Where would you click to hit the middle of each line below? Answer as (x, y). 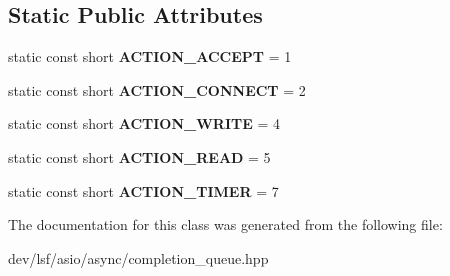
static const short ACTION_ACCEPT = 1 (150, 56)
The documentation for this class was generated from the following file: (225, 224)
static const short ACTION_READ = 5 (139, 156)
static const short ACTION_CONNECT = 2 (157, 89)
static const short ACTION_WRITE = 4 (144, 123)
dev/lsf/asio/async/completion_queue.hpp (138, 257)
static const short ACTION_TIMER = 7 (143, 190)
